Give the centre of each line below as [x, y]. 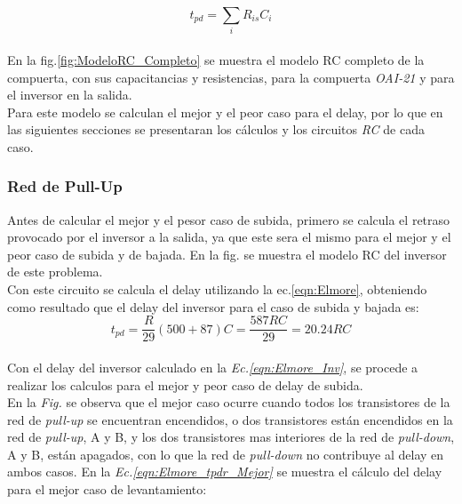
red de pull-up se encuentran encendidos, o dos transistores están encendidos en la [230, 419]
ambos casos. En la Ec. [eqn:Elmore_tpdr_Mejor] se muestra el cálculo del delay [225, 472]
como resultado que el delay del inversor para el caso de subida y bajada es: [213, 306]
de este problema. [55, 272]
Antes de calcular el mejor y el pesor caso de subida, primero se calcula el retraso [229, 219]
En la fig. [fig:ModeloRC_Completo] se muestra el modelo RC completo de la [216, 59]
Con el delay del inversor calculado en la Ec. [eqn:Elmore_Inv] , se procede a [213, 367]
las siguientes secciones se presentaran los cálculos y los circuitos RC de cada [216, 129]
